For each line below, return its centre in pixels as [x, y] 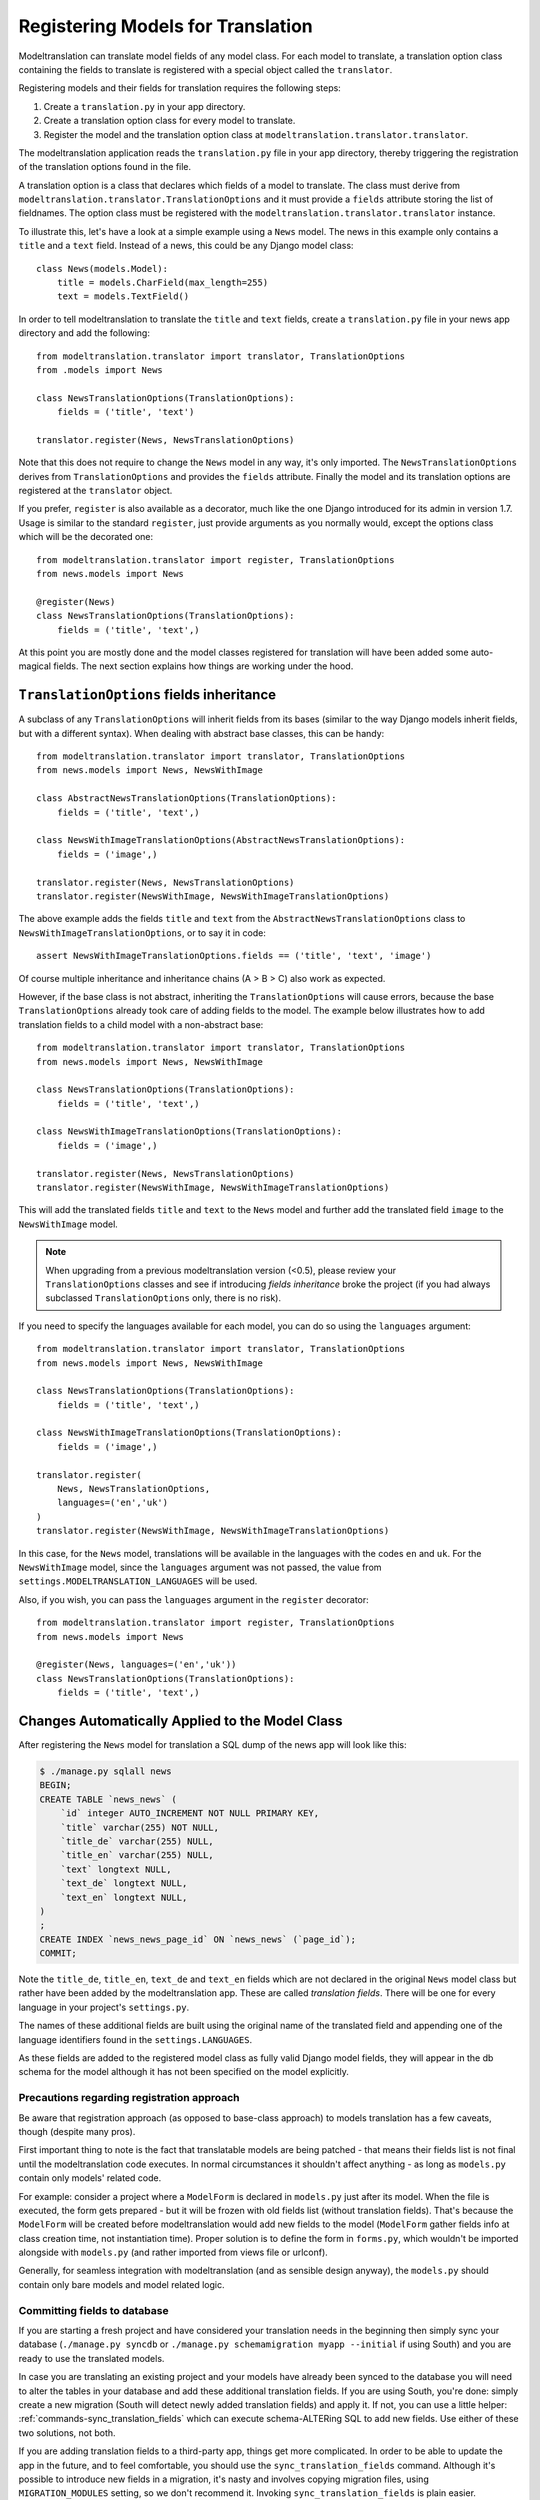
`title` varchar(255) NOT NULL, [140, 1827]
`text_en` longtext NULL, [124, 1897]
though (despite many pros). [77, 2131]
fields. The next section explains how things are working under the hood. [203, 666]
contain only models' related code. [90, 2178]
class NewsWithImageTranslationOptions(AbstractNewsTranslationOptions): [221, 840]
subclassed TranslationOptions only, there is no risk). [163, 1298]
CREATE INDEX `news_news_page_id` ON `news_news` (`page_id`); [198, 1939]
